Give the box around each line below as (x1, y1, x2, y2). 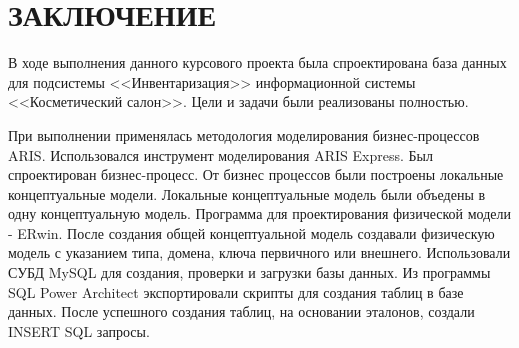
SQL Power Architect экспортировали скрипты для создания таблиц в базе (8, 281, 464, 302)
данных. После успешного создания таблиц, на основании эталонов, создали (8, 301, 475, 322)
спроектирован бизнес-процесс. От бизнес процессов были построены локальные (8, 164, 504, 185)
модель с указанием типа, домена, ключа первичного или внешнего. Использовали (8, 242, 511, 263)
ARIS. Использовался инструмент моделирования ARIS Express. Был (8, 144, 433, 165)
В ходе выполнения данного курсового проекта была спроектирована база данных (8, 52, 507, 73)
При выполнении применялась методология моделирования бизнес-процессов (8, 124, 480, 145)
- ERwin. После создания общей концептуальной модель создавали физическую (8, 222, 495, 243)
